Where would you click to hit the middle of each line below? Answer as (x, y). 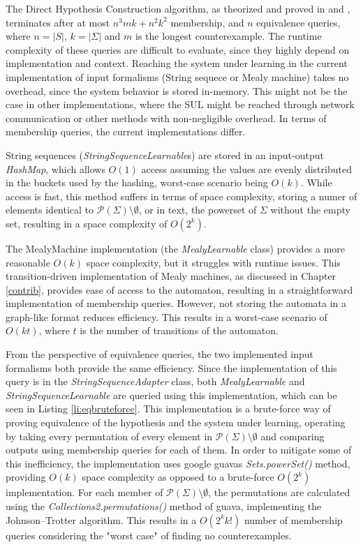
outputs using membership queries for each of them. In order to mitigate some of (179, 450)
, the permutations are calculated (279, 492)
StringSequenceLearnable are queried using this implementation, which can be (171, 395)
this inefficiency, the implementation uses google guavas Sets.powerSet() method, (178, 463)
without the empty (310, 210)
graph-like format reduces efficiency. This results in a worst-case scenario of (166, 316)
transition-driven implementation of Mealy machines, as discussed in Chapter (171, 276)
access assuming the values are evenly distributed (246, 168)
